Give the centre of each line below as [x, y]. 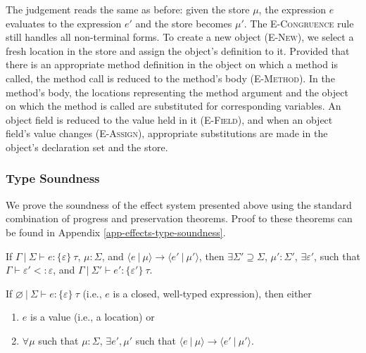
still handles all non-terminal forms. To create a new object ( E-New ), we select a [180, 37]
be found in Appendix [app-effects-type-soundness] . [116, 232]
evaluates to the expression [64, 23]
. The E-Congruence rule [299, 23]
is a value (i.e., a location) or [92, 317]
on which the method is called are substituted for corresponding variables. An [173, 106]
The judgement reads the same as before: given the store [128, 9]
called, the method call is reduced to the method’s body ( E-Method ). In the [170, 78]
